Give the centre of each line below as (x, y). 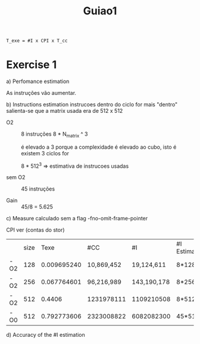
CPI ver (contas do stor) (35, 230)
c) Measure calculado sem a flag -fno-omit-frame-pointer (77, 219)
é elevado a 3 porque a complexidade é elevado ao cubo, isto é (99, 147)
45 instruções (38, 189)
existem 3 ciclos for (45, 153)
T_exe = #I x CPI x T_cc (37, 41)
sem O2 (16, 177)
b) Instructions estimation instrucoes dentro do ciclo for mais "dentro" (92, 105)
